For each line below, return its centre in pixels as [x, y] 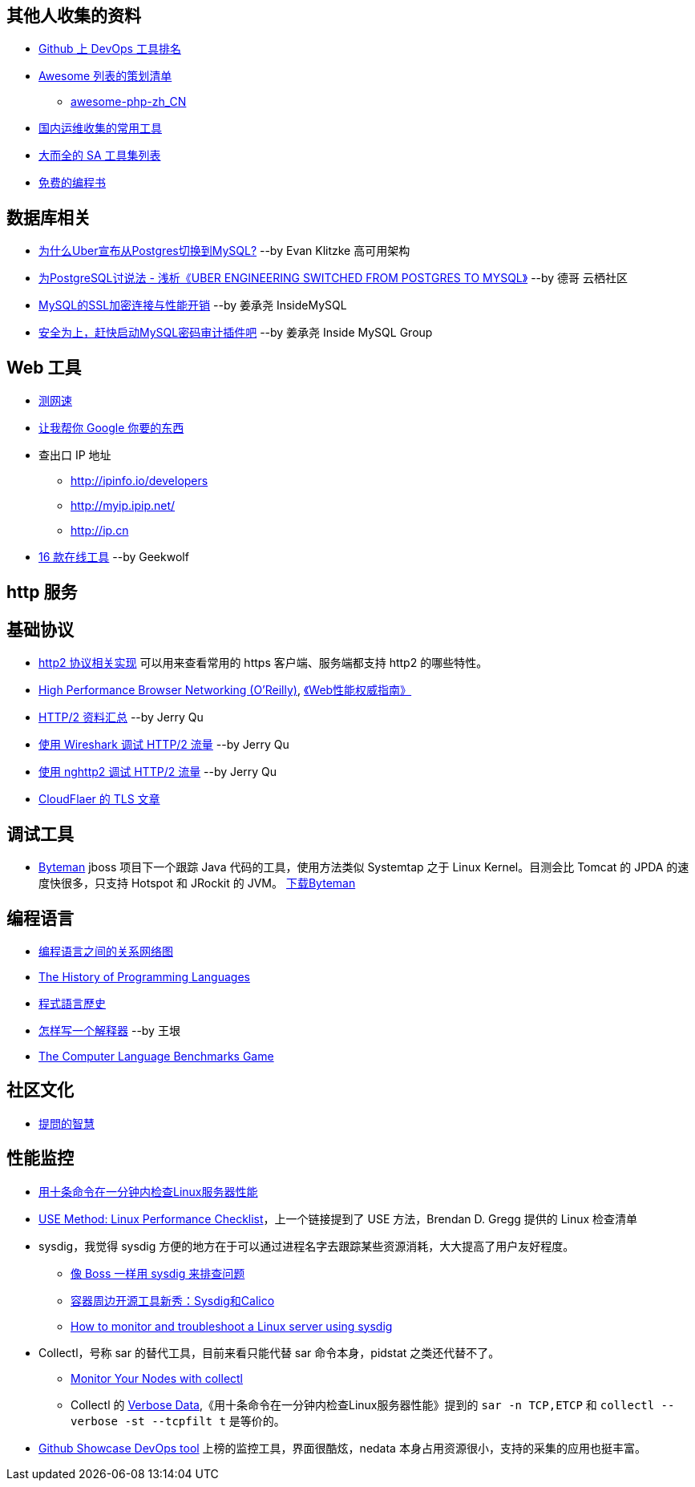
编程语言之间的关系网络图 [106, 952]
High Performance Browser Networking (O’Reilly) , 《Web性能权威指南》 [225, 690]
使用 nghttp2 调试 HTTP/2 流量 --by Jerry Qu [158, 772]
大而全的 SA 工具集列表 [100, 156]
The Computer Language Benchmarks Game [156, 1057]
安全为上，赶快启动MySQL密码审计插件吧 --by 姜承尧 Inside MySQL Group [236, 333]
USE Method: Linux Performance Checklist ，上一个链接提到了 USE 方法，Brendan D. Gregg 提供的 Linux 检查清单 [338, 1218]
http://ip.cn [100, 531]
